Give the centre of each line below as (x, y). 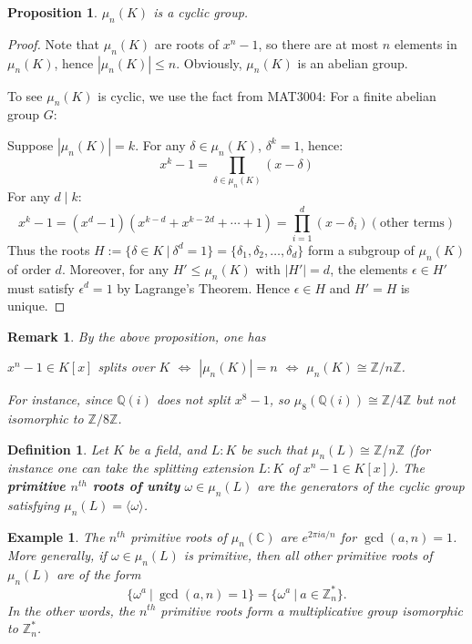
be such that (274, 449)
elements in (426, 43)
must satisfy (41, 287)
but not (436, 399)
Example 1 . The (56, 536)
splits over (126, 367)
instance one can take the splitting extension (131, 468)
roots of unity (136, 486)
